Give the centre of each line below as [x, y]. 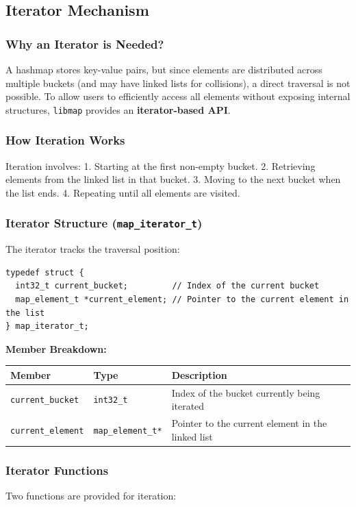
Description [199, 374]
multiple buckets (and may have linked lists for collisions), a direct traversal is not [178, 83]
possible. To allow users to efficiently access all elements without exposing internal [178, 96]
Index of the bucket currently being [246, 392]
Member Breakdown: [56, 348]
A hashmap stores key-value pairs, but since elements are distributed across [164, 69]
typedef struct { [45, 272]
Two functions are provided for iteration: [91, 496]
